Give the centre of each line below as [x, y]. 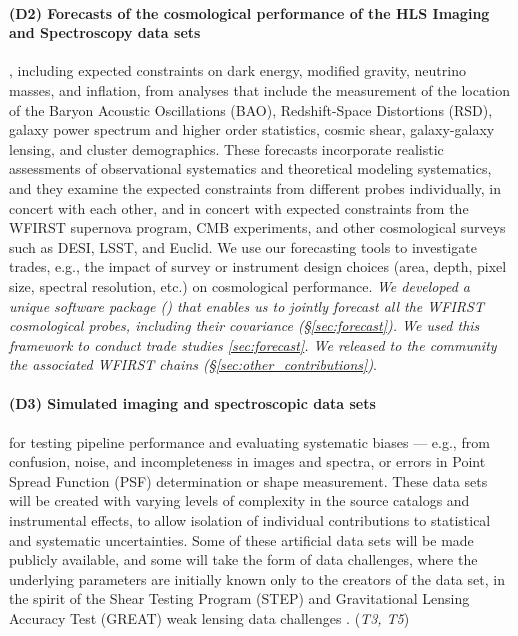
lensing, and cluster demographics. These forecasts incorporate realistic [226, 148]
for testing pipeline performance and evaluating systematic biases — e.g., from [249, 441]
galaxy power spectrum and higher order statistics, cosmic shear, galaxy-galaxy [252, 129]
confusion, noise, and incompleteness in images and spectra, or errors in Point [247, 461]
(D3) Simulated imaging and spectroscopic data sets [192, 403]
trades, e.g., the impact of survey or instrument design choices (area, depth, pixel [258, 266]
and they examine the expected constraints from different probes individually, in [255, 187]
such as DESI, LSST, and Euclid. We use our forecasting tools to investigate [243, 246]
